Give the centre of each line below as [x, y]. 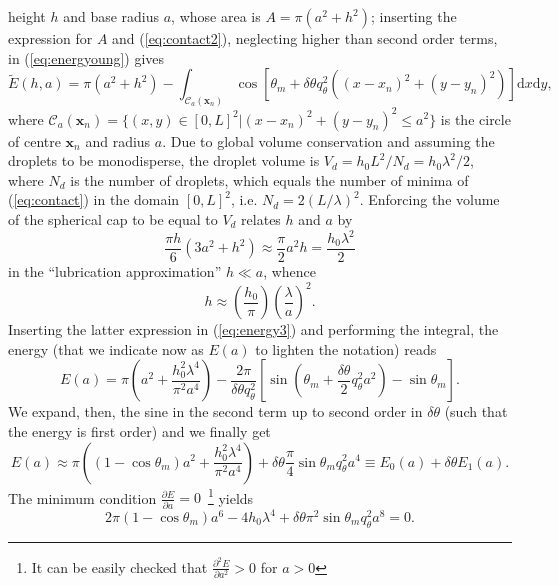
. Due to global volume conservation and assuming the [328, 140]
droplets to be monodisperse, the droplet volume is [164, 160]
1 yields [230, 496]
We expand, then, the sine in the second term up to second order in [215, 411]
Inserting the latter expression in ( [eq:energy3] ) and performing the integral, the [253, 329]
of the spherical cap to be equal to [113, 218]
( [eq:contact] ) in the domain [94, 199]
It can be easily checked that [119, 566]
